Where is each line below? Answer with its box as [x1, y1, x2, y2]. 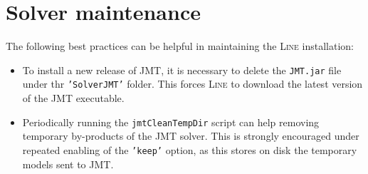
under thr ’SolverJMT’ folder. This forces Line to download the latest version [22, 76, 363, 91]
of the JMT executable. [22, 91, 125, 106]
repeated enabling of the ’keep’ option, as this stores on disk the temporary [22, 142, 357, 157]
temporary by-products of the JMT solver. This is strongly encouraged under [22, 128, 359, 143]
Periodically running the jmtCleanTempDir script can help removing [22, 114, 320, 129]
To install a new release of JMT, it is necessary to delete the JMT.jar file [22, 62, 342, 77]
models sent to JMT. [22, 156, 114, 171]
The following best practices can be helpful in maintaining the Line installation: [6, 39, 354, 53]
